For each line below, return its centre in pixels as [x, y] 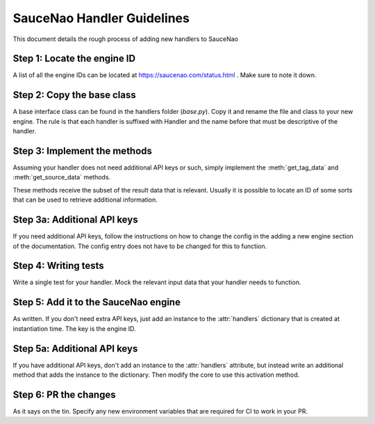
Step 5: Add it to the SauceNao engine [97, 302]
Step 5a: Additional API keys [75, 349]
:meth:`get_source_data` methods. [62, 177]
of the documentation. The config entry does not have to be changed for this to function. [140, 246]
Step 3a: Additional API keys [75, 220]
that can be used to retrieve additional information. [85, 200]
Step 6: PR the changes [64, 394]
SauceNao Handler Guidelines [101, 18]
